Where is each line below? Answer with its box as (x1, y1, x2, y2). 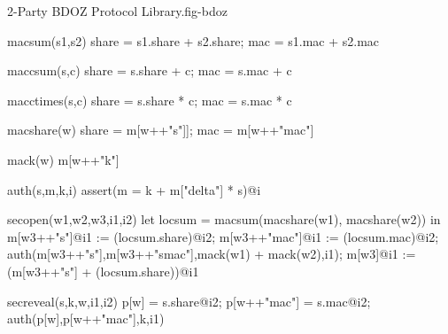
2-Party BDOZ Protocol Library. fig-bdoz (7, 2, 228, 19)
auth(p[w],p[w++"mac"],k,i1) (7, 309, 165, 328)
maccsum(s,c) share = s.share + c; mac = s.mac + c (7, 61, 292, 80)
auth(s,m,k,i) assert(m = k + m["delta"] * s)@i (7, 180, 261, 198)
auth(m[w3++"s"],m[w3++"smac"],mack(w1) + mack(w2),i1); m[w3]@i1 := (7, 245, 416, 263)
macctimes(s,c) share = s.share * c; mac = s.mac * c (7, 90, 292, 109)
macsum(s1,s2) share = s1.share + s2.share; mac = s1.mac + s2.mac (7, 31, 380, 50)
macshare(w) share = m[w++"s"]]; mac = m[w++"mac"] (7, 120, 314, 139)
